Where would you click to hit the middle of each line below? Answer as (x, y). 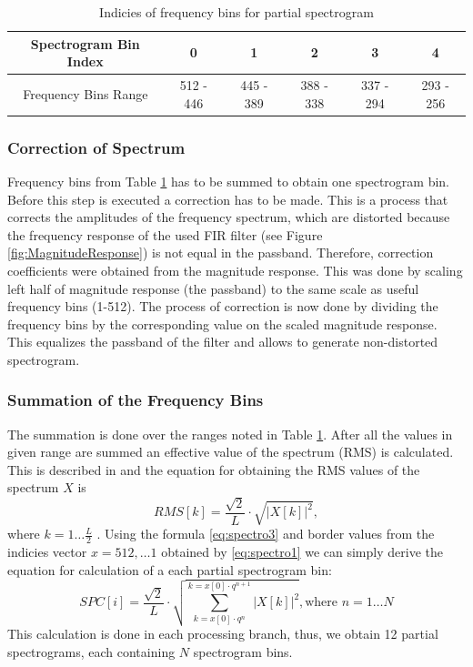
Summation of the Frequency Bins (136, 400)
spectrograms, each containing (91, 651)
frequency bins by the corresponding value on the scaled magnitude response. (222, 323)
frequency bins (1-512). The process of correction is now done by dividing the (223, 306)
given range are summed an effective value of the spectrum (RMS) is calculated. (231, 452)
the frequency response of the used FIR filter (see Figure (165, 234)
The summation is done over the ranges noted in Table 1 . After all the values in (230, 434)
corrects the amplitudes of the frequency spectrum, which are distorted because (229, 217)
